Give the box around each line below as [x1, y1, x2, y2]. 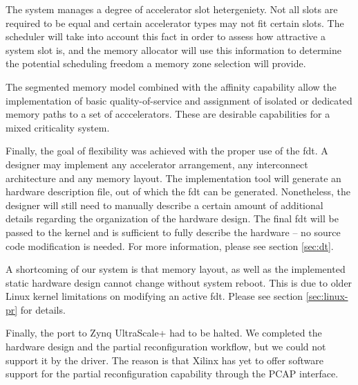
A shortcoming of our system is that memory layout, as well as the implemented [6, 262, 346, 276]
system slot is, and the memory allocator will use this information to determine [6, 42, 341, 57]
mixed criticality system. [6, 120, 110, 134]
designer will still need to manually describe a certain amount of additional [6, 197, 323, 212]
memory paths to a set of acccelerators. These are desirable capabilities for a [6, 107, 330, 121]
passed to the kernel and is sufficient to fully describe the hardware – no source [6, 224, 341, 239]
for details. [20, 302, 66, 316]
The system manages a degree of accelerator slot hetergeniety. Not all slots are [6, 2, 338, 16]
